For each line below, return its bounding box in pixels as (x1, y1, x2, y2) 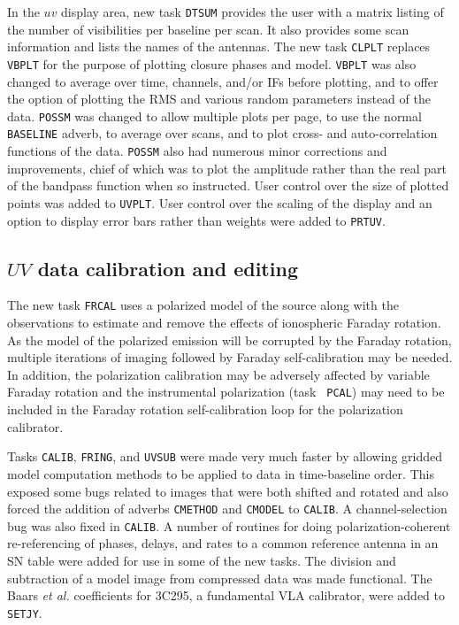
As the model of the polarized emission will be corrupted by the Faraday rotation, (7, 330, 452, 349)
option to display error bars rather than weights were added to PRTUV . (7, 211, 386, 229)
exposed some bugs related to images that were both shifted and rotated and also (7, 482, 448, 500)
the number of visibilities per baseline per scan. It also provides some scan (7, 19, 409, 38)
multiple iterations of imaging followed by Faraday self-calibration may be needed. (7, 348, 453, 367)
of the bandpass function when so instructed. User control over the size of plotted (7, 176, 449, 195)
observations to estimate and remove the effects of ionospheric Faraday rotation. (7, 313, 441, 332)
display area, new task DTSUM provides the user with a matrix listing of (61, 3, 444, 20)
